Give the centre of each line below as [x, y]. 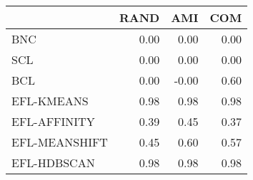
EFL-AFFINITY [53, 121]
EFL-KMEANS [50, 101]
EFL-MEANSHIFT [60, 142]
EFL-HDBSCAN [53, 163]
